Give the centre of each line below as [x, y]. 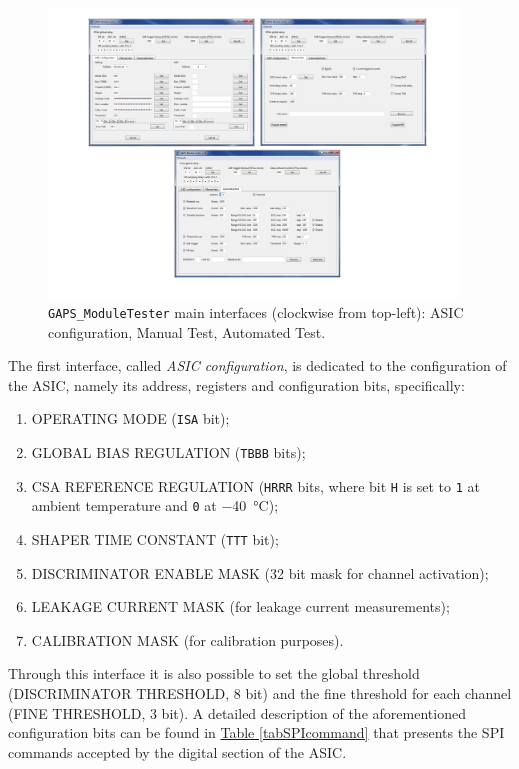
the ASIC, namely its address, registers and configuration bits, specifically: [236, 384]
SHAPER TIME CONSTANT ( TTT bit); [155, 539]
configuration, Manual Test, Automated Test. [187, 331]
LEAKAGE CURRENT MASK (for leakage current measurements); [240, 606]
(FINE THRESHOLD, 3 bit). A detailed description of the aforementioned [237, 712]
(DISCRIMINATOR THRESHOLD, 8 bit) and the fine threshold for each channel [260, 693]
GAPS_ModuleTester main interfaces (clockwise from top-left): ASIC [256, 311]
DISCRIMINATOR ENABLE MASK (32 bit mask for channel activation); [260, 572]
